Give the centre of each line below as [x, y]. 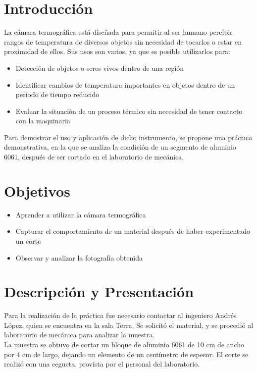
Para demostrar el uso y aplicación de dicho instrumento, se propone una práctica [128, 137]
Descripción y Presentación [99, 292]
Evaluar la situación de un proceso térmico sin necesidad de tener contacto [129, 111]
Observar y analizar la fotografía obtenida [79, 257]
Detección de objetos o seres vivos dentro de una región [100, 68]
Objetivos [37, 190]
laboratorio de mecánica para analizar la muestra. [79, 335]
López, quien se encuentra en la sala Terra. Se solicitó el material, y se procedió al [129, 325]
